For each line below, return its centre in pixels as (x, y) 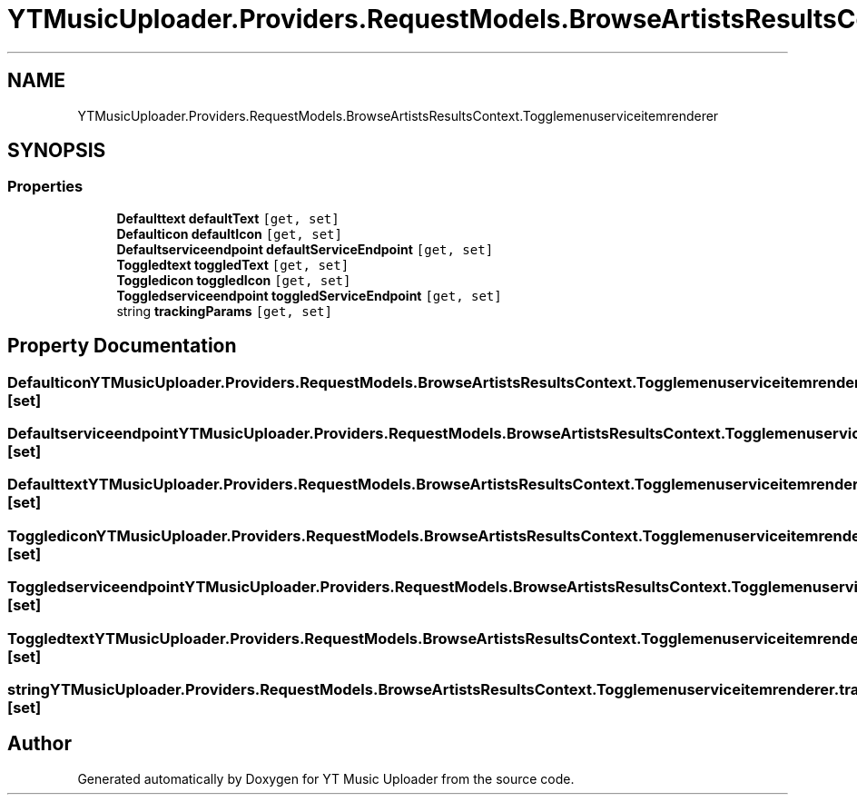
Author (39, 744)
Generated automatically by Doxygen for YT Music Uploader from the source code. (326, 778)
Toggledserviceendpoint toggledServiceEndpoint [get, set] (309, 295)
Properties (45, 187)
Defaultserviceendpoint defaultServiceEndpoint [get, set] (305, 249)
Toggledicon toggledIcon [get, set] (234, 280)
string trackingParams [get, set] (224, 311)
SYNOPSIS (57, 151)
